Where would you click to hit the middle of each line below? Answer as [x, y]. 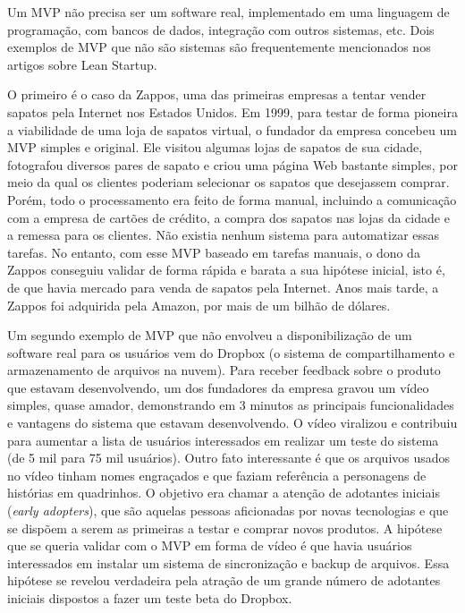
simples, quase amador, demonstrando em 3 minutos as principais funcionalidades [231, 405]
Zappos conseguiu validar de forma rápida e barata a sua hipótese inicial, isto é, [226, 270]
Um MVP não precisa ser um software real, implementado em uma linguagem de [228, 12]
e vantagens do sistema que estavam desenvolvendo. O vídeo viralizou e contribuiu [232, 423]
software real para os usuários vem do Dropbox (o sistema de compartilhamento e [231, 352]
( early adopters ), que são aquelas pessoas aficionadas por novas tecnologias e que [228, 511]
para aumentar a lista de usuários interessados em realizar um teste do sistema [223, 440]
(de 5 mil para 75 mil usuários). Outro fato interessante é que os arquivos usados [229, 458]
